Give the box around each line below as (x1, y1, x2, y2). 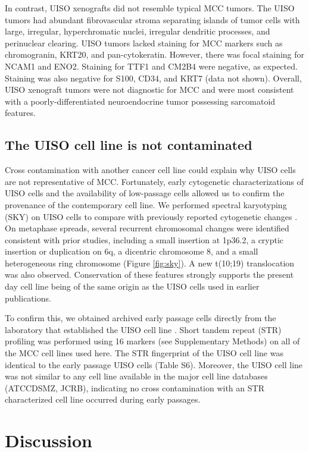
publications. (5, 291, 51, 304)
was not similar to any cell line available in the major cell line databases (5, 370, 268, 382)
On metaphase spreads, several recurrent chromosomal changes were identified (5, 222, 289, 234)
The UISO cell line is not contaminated (5, 136, 252, 154)
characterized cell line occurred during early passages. (5, 393, 201, 406)
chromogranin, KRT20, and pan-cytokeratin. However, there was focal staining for (5, 48, 305, 61)
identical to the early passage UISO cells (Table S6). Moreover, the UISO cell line (5, 358, 303, 371)
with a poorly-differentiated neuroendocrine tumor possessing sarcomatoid (5, 95, 276, 107)
